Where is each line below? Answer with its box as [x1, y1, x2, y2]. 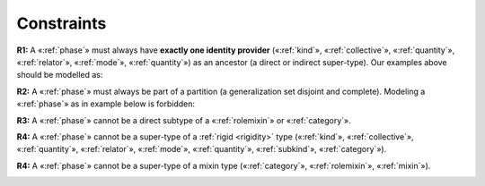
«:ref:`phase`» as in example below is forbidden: [16, 98, 196, 109]
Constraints [16, 13, 107, 33]
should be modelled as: [16, 70, 103, 80]
